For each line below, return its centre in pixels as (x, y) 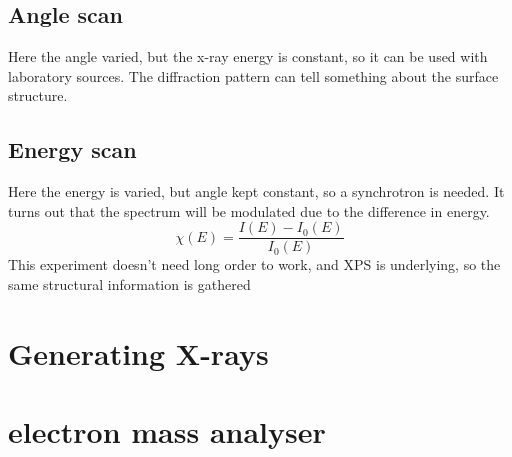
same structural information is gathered (129, 284)
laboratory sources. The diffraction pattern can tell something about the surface (253, 75)
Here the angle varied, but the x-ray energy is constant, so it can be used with (248, 56)
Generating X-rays (138, 352)
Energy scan (72, 149)
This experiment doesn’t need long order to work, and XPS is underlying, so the (254, 264)
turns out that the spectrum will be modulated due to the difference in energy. (249, 210)
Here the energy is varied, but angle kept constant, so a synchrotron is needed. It (256, 191)
